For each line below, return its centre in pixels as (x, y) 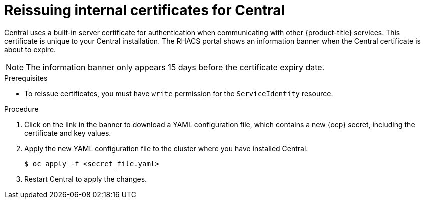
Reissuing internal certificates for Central (145, 10)
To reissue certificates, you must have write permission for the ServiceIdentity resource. (179, 93)
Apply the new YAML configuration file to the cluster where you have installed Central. (166, 148)
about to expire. (30, 49)
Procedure (21, 109)
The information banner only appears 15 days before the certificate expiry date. (175, 67)
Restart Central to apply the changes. (86, 179)
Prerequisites (26, 78)
